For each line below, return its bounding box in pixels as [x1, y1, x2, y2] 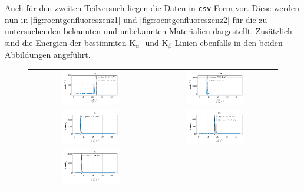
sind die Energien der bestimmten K [5, 36, 136, 48]
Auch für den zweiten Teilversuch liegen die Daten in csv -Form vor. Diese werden [5, 2, 299, 14]
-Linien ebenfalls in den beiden [171, 36, 283, 48]
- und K [140, 36, 168, 48]
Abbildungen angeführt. [5, 48, 91, 61]
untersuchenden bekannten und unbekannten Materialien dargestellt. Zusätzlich [5, 25, 292, 37]
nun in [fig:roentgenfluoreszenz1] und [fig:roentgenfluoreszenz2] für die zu [5, 13, 267, 25]
